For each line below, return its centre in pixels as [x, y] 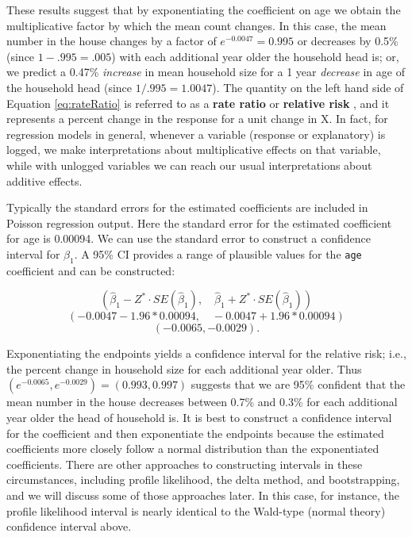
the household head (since [69, 87]
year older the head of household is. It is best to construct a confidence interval [199, 418]
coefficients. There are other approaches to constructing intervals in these [185, 464]
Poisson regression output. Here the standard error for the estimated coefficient [199, 222]
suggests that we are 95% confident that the [298, 384]
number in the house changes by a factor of [112, 41]
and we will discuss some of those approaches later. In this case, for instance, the [203, 495]
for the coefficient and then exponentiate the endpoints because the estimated [195, 433]
